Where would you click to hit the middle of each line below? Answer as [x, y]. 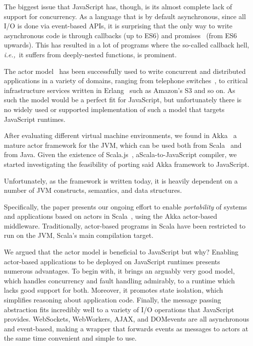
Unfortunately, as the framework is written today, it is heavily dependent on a [121, 180]
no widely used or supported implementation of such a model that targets [114, 109]
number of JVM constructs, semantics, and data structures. [93, 190]
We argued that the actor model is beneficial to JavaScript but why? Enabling [121, 252]
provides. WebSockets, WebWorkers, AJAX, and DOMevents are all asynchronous [126, 319]
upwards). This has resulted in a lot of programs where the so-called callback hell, [126, 45]
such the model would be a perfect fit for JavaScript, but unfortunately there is [123, 100]
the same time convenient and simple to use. [70, 338]
